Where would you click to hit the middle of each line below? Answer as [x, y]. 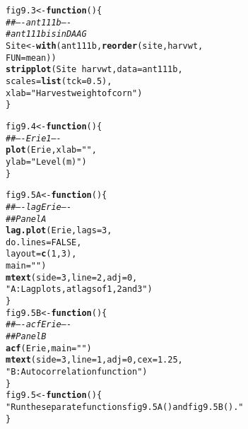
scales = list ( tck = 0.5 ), [59, 81]
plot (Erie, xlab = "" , [51, 150]
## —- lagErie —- [39, 207]
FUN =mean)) [31, 58]
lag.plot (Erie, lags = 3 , [59, 231]
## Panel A [26, 219]
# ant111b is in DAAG [46, 34]
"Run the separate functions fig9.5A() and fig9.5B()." [125, 407]
